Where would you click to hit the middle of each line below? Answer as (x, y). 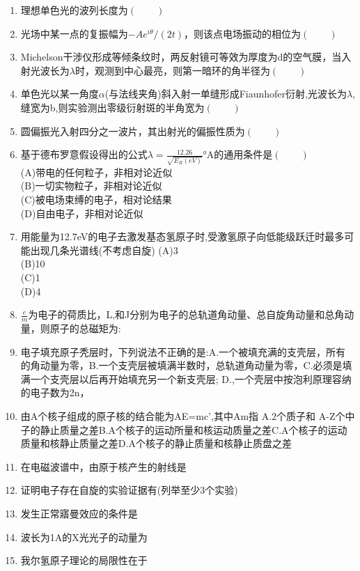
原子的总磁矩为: (85, 328)
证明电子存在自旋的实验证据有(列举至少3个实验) (129, 490)
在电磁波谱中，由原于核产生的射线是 (103, 466)
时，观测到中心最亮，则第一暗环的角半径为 (172, 70)
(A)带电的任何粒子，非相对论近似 (96, 172)
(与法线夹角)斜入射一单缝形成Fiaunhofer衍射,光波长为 (226, 94)
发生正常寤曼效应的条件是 (79, 513)
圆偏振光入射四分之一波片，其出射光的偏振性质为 (133, 131)
